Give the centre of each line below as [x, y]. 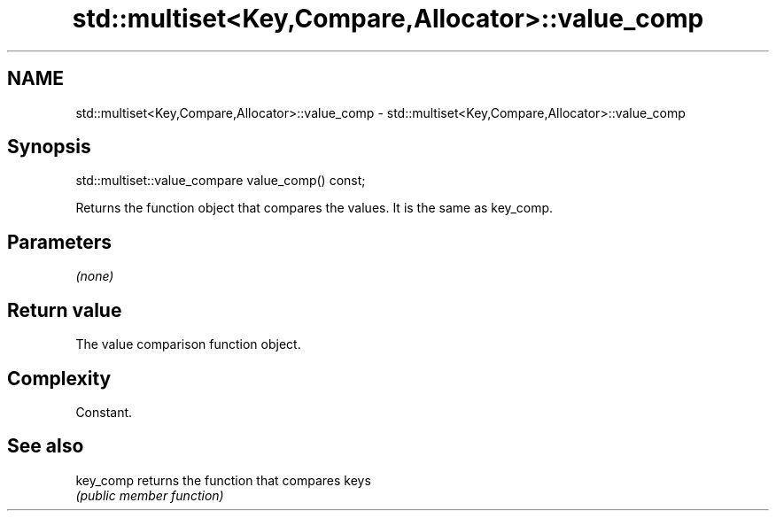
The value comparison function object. [188, 344]
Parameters [59, 242]
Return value [65, 310]
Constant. [104, 412]
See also [46, 446]
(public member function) [150, 495]
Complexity [59, 378]
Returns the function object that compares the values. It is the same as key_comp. [314, 208]
